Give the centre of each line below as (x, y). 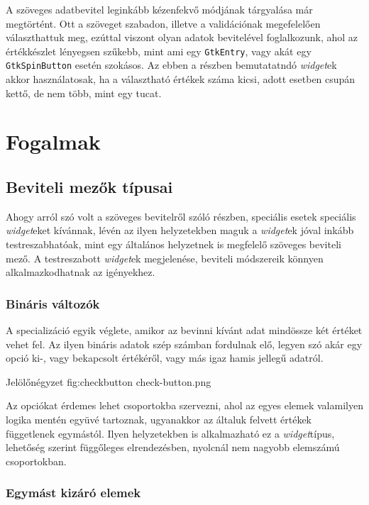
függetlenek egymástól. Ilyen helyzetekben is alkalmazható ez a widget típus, (170, 433)
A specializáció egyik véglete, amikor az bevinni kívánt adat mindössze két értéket (184, 330)
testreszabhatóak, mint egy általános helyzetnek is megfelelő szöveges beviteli (174, 244)
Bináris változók (53, 303)
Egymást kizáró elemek (73, 493)
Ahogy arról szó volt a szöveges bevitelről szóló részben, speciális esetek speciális (181, 216)
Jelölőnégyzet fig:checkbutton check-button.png (109, 381)
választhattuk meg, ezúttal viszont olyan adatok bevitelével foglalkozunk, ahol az (182, 37)
